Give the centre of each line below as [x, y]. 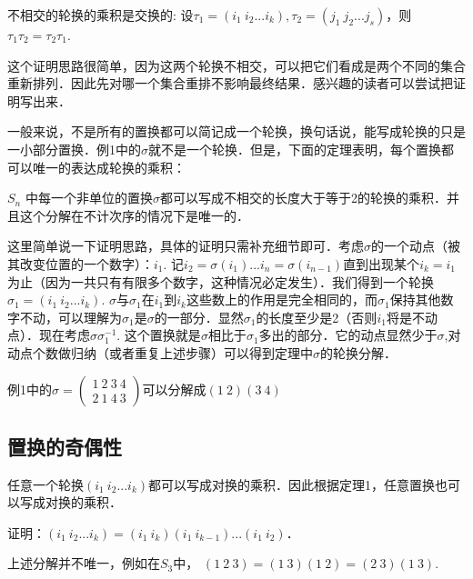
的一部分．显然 [199, 317]
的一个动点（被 [416, 246]
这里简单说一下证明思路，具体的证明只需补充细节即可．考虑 [186, 246]
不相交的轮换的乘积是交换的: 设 [101, 15]
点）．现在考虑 [49, 335]
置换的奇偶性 [65, 446]
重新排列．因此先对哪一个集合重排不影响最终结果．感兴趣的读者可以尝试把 [230, 83]
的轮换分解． [358, 352]
